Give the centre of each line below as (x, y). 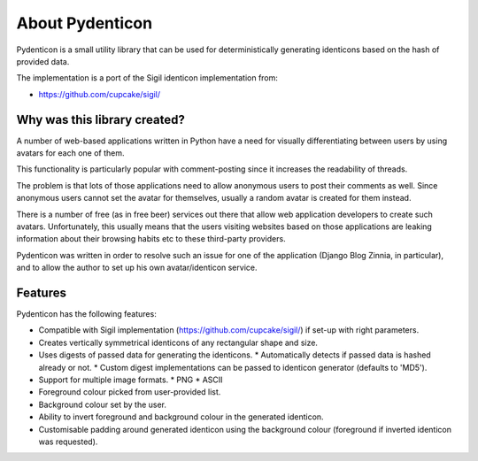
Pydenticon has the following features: (86, 314)
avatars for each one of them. (70, 153)
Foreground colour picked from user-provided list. (130, 392)
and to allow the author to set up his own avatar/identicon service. (137, 268)
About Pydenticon (85, 23)
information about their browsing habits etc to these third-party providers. (151, 239)
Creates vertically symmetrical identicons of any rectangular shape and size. (178, 342)
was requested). (68, 442)
